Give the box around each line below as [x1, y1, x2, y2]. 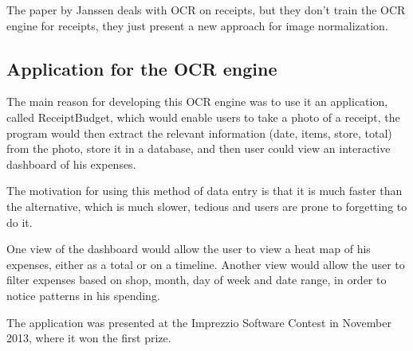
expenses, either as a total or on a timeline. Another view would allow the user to [6, 255, 405, 272]
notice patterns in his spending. [6, 287, 160, 303]
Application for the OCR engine [6, 56, 277, 80]
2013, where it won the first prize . [6, 330, 171, 346]
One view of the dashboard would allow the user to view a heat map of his [6, 240, 371, 257]
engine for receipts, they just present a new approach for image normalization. [6, 17, 388, 33]
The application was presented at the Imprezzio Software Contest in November [6, 314, 391, 330]
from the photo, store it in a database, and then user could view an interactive [6, 140, 391, 157]
